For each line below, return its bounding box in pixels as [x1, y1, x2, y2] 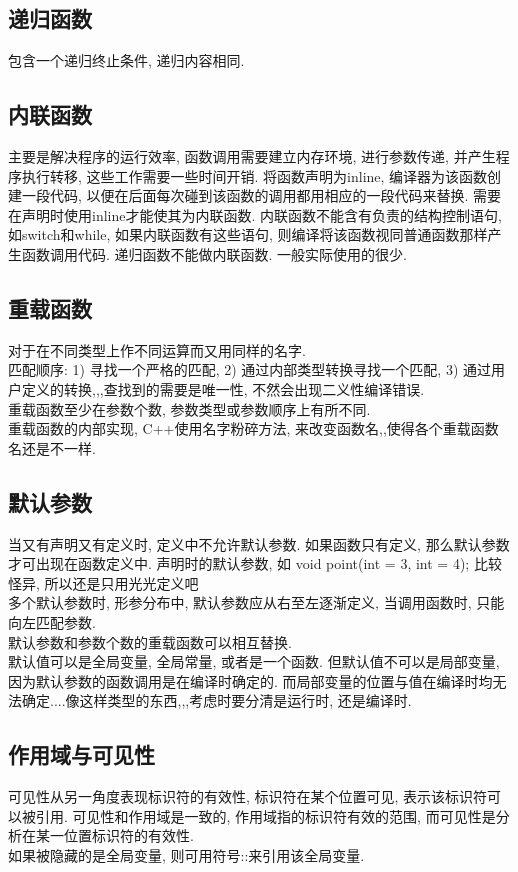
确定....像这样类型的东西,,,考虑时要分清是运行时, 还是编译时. [21, 690, 412, 711]
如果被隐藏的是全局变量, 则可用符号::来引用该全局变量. [8, 844, 365, 865]
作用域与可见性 [8, 739, 155, 770]
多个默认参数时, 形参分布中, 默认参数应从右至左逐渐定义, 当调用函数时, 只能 [8, 592, 505, 613]
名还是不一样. [8, 437, 96, 458]
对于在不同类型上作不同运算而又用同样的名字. [8, 339, 306, 360]
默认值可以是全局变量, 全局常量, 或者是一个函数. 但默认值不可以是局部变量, [8, 651, 500, 672]
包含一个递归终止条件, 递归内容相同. [8, 50, 245, 71]
